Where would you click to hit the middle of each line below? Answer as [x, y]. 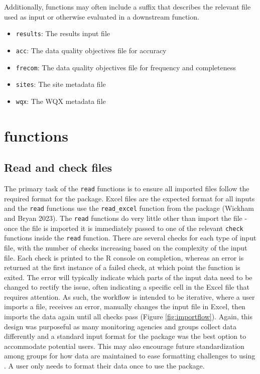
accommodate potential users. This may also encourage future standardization [124, 346]
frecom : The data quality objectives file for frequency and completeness [126, 67]
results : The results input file [63, 33]
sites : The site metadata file [61, 84]
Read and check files [58, 167]
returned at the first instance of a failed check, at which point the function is [122, 267]
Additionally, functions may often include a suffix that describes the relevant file [127, 7]
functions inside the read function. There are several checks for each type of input [130, 238]
